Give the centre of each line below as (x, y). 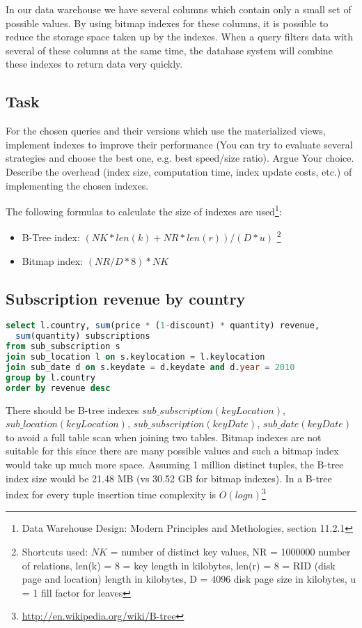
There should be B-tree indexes (72, 409)
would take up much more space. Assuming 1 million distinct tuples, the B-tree (175, 464)
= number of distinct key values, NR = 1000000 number (230, 551)
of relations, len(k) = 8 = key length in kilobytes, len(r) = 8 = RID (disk (179, 565)
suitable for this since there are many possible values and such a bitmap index (172, 451)
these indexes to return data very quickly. (94, 64)
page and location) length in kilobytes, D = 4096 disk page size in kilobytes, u (189, 579)
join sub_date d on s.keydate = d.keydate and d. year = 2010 (150, 367)
